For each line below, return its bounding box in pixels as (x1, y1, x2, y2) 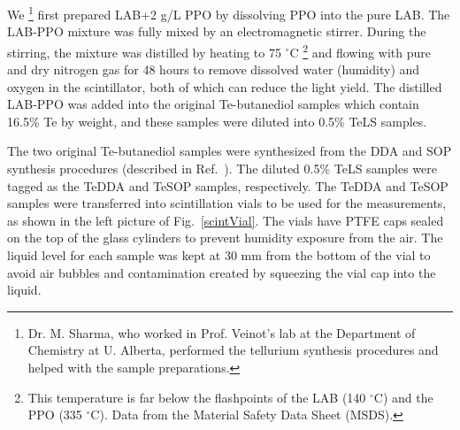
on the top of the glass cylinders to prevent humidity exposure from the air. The (7, 228, 443, 247)
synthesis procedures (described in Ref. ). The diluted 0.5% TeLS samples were (7, 159, 437, 178)
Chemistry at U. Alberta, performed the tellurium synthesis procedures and (27, 341, 439, 359)
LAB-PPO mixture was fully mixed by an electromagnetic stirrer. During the (7, 22, 426, 41)
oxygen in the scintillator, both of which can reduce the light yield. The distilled (7, 77, 442, 96)
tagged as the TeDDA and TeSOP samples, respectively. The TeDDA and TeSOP (7, 176, 448, 195)
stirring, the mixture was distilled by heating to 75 (7, 42, 281, 61)
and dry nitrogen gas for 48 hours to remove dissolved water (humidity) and (7, 60, 420, 79)
